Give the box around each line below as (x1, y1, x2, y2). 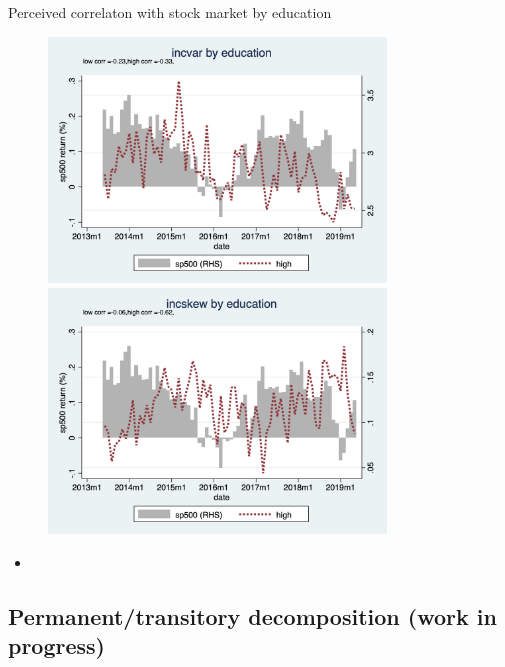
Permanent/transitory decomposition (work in (8, 600, 497, 631)
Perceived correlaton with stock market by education (8, 2, 332, 22)
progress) (8, 630, 105, 661)
